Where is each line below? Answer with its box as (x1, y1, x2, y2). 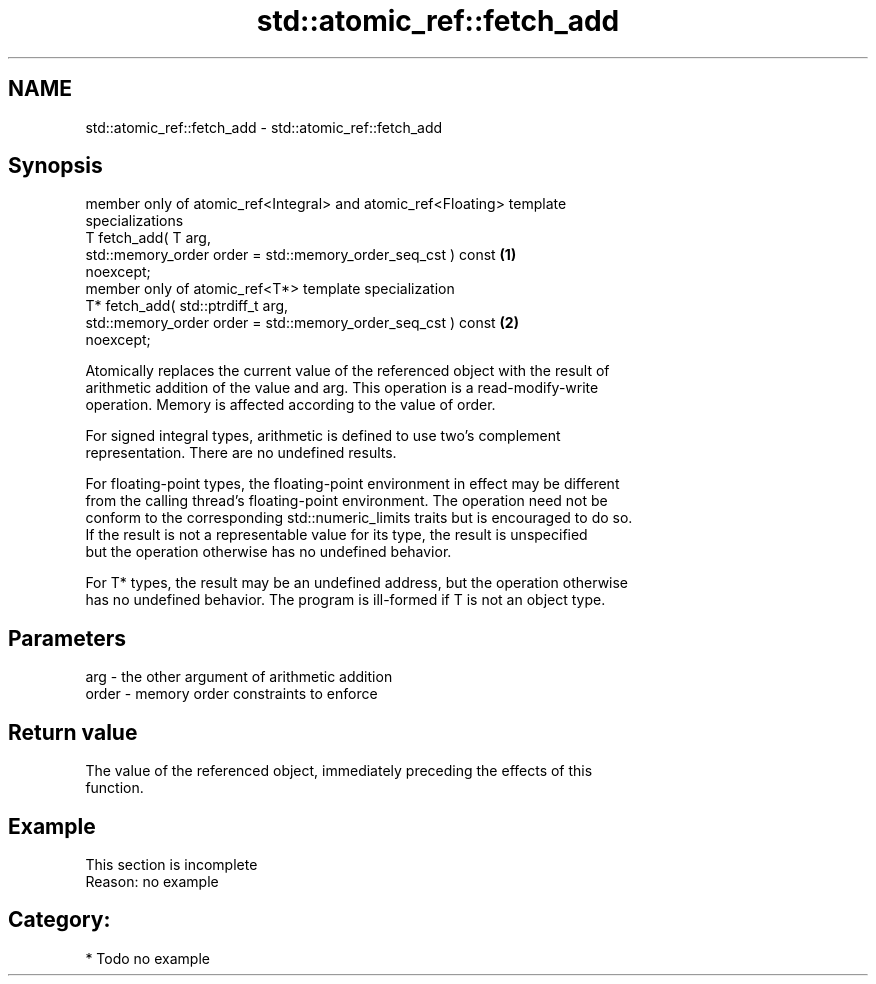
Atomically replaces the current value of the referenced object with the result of (85, 362, 610, 380)
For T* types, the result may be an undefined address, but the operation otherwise (85, 574, 629, 592)
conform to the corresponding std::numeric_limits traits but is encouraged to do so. (85, 509, 633, 527)
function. (85, 779, 144, 797)
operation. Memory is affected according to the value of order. (85, 396, 496, 414)
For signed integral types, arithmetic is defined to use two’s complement (85, 427, 561, 445)
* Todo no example (85, 949, 210, 967)
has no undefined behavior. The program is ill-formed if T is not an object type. (85, 591, 606, 609)
